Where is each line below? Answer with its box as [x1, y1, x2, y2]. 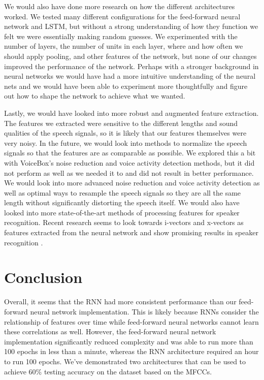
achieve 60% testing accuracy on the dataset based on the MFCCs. [4, 366, 212, 376]
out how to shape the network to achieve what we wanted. [4, 90, 185, 101]
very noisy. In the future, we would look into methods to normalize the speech [4, 137, 247, 148]
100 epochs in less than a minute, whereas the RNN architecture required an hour [4, 346, 259, 357]
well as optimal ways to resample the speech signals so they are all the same [4, 187, 241, 198]
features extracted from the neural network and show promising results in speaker [4, 227, 258, 238]
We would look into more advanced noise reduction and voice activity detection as [4, 177, 260, 188]
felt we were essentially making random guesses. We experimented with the [4, 30, 238, 41]
